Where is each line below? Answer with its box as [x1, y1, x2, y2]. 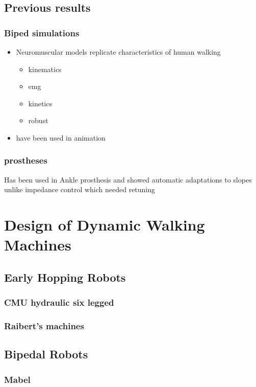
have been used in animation [16, 132, 106, 143]
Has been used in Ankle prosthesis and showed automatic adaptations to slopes [4, 174, 252, 185]
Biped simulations [4, 26, 80, 39]
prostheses [4, 154, 47, 167]
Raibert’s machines [4, 320, 84, 332]
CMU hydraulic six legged [4, 296, 114, 309]
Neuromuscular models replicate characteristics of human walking [16, 47, 221, 57]
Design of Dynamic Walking [4, 214, 205, 235]
